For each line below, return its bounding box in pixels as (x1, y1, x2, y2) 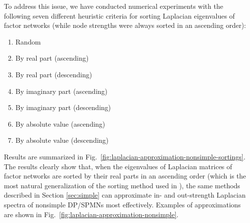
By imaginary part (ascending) (15, 86, 107, 96)
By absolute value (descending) (15, 135, 109, 145)
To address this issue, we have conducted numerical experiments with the (4, 1, 223, 11)
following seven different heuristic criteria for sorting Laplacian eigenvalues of (4, 10, 235, 21)
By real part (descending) (15, 69, 92, 79)
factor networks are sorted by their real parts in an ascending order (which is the (4, 171, 246, 181)
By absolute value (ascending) (15, 118, 105, 129)
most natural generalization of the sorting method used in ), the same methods (4, 180, 240, 190)
